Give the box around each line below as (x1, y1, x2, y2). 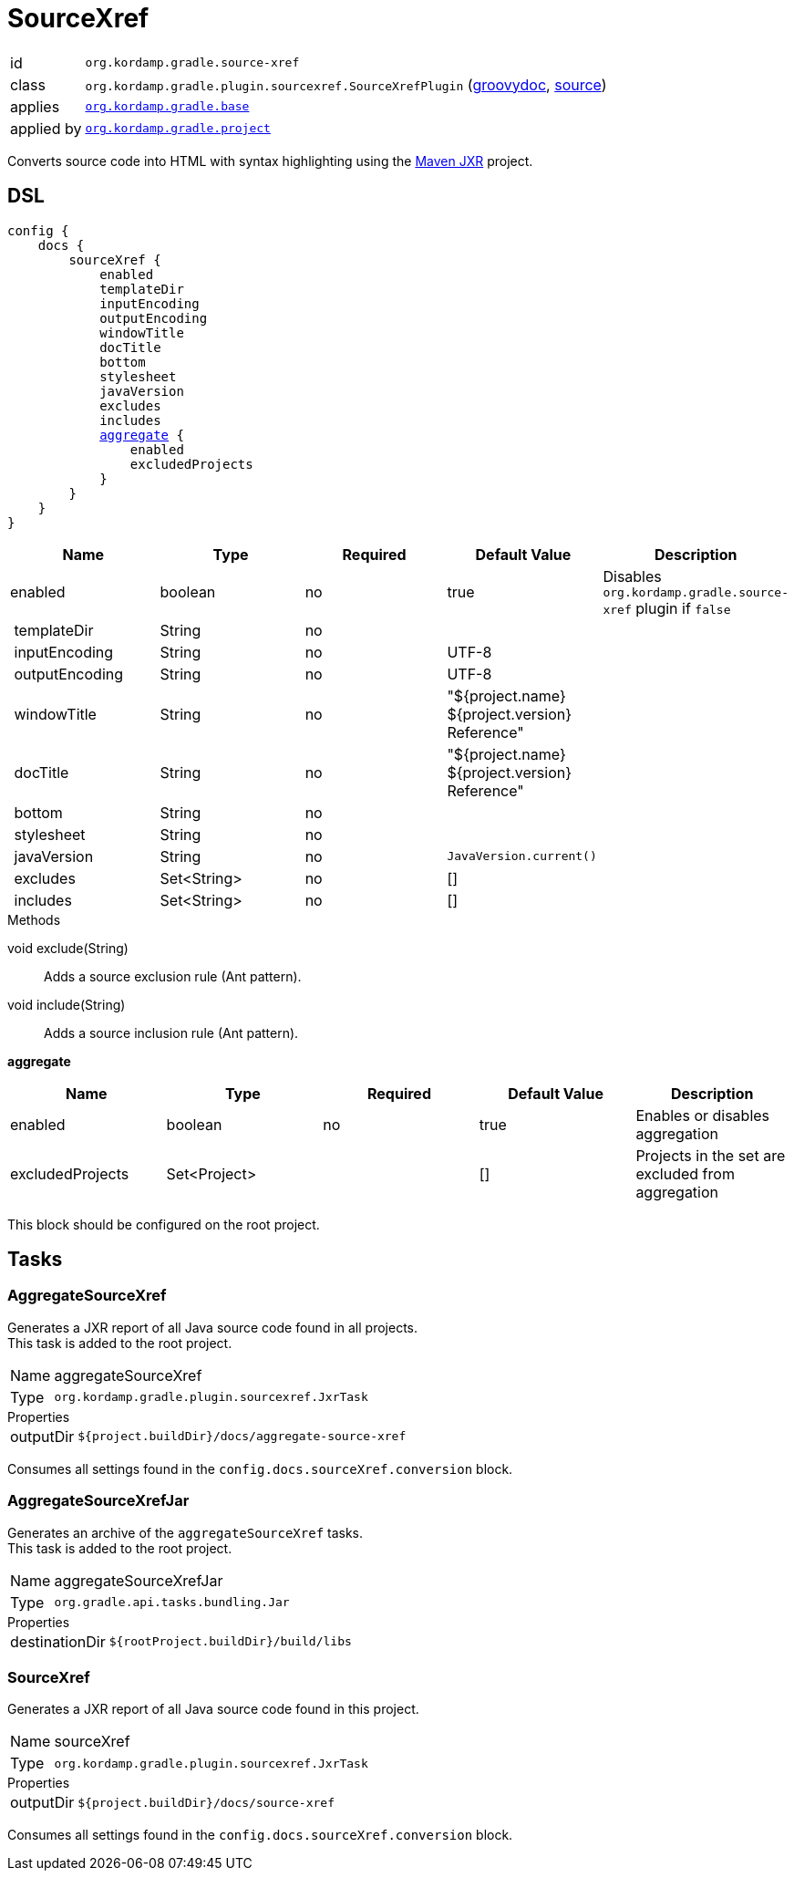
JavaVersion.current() (447, 849, 597, 864)
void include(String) (7, 996, 126, 1012)
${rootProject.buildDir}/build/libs (108, 1634, 352, 1649)
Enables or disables (635, 1105, 770, 1125)
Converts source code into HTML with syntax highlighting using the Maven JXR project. (7, 152, 533, 169)
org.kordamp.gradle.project (85, 121, 271, 136)
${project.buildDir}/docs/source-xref (77, 1795, 335, 1810)
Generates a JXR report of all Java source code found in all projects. (7, 1319, 418, 1335)
